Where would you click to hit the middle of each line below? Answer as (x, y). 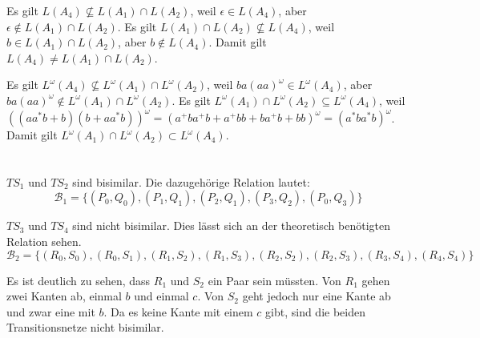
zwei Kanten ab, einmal (64, 296)
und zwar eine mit (51, 311)
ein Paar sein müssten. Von (274, 280)
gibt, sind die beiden (315, 311)
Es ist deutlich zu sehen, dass (79, 280)
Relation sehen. (44, 241)
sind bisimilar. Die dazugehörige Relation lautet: (191, 181)
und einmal (161, 296)
